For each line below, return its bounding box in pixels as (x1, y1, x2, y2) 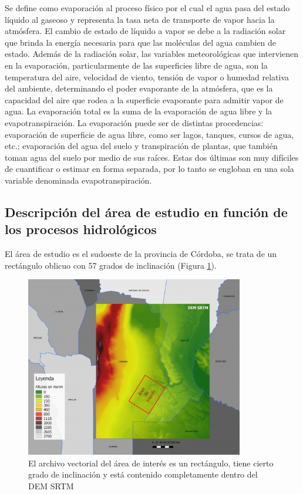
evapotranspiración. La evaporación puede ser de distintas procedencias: (5, 116, 264, 128)
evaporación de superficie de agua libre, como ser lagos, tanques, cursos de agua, (5, 128, 294, 140)
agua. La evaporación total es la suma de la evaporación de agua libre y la (5, 105, 272, 117)
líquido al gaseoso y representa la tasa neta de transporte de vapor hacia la (5, 13, 275, 25)
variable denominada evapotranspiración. (5, 174, 152, 186)
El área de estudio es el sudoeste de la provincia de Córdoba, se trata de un (5, 248, 277, 260)
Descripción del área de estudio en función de (5, 202, 288, 221)
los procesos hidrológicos (5, 220, 157, 238)
